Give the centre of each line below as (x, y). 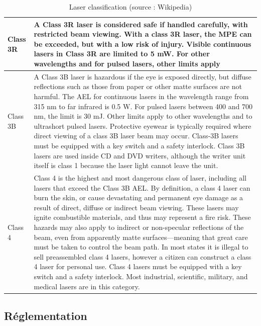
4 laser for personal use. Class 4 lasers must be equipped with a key (138, 266)
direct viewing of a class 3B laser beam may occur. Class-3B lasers (136, 136)
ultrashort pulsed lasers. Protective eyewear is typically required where (143, 126)
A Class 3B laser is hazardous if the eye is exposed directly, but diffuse (143, 76)
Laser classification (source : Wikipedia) (130, 7)
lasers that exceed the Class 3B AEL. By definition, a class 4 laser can (142, 187)
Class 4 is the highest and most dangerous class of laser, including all (140, 178)
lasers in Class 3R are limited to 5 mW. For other (122, 54)
